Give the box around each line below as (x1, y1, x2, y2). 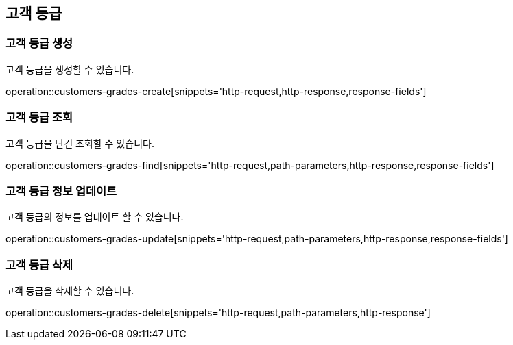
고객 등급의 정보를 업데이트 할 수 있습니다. (5, 211, 184, 223)
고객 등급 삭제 (5, 257, 73, 272)
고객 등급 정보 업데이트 (5, 183, 117, 198)
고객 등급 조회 (5, 110, 73, 125)
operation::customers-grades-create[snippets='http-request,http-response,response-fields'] (5, 85, 427, 97)
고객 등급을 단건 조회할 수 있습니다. (5, 137, 154, 149)
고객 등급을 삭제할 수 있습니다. (5, 285, 134, 297)
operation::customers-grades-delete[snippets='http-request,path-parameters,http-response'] (5, 307, 431, 319)
